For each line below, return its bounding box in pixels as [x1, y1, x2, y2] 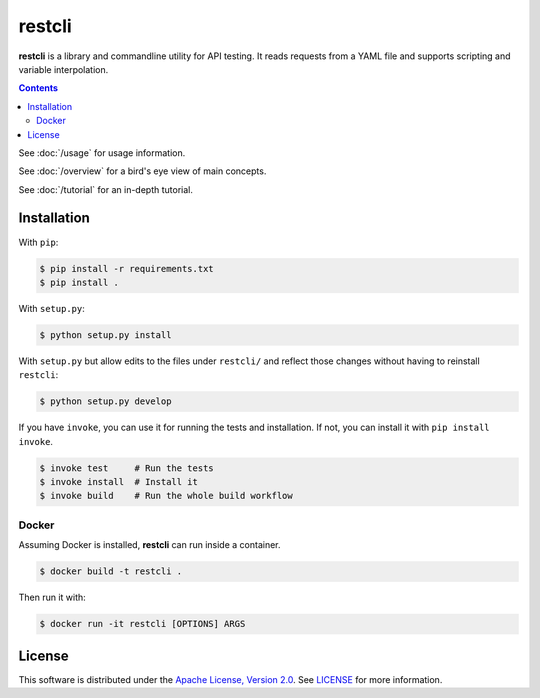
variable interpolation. [18, 63, 109, 75]
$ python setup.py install [39, 329, 172, 340]
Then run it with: [18, 591, 87, 604]
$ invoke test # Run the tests [39, 462, 214, 474]
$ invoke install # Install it [39, 476, 199, 488]
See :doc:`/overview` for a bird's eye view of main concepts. [18, 165, 267, 177]
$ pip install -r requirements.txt [39, 263, 214, 274]
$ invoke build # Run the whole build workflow [39, 490, 294, 502]
